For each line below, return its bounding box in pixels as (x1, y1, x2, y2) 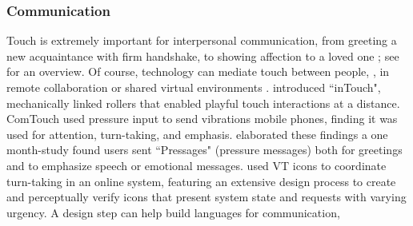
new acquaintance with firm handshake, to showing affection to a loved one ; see (6, 47, 399, 64)
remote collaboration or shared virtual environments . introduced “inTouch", (6, 79, 381, 95)
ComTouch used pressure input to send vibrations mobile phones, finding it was (6, 110, 398, 127)
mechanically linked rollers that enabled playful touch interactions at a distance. (6, 94, 400, 111)
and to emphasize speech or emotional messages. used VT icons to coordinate (6, 157, 387, 173)
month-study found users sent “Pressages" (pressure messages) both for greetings (6, 141, 403, 158)
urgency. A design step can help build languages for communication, (6, 204, 340, 220)
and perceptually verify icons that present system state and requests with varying (6, 188, 407, 205)
